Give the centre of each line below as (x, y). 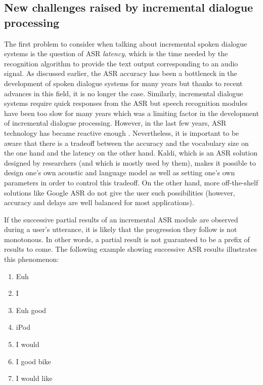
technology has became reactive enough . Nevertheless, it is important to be (122, 132)
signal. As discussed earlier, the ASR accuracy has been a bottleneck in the (121, 73)
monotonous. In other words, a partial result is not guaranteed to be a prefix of (127, 239)
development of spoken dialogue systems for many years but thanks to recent (123, 83)
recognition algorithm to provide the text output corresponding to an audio (121, 63)
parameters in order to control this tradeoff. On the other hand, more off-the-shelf (131, 182)
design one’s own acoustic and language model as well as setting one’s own (120, 172)
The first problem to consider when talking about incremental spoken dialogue (126, 43)
